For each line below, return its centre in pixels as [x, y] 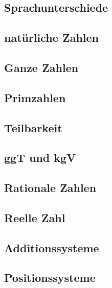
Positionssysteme [50, 278]
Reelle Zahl [35, 217]
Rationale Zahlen [50, 188]
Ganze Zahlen [41, 67]
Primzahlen [35, 97]
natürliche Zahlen [52, 38]
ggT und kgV [40, 158]
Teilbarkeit [33, 127]
